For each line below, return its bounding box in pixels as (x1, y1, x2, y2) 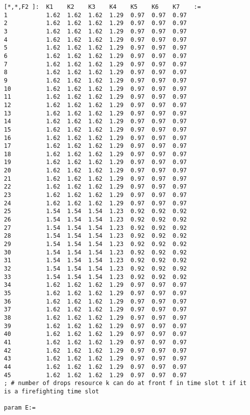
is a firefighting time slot (4, 387, 99, 395)
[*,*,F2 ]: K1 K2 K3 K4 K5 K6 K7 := (4, 3, 201, 10)
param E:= (4, 404, 36, 412)
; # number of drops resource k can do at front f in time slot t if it (4, 380, 247, 387)
